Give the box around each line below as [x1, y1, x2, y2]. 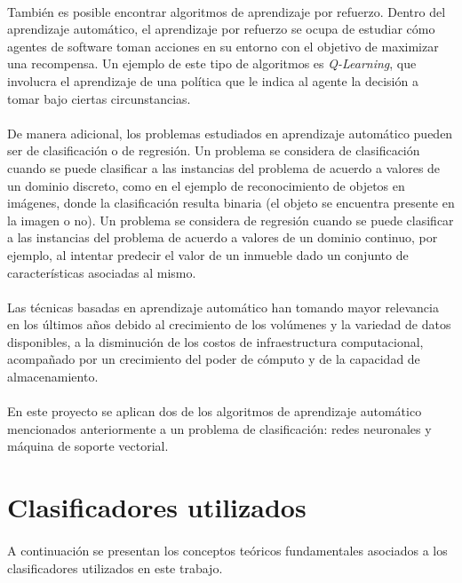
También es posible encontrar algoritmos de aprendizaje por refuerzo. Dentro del [7, 2, 446, 20]
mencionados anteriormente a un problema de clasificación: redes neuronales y [7, 419, 432, 437]
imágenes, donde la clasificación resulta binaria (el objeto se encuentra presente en [7, 193, 455, 212]
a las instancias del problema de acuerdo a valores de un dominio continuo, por [7, 228, 438, 247]
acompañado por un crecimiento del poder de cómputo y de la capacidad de [7, 350, 420, 368]
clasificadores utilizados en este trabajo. [7, 558, 223, 577]
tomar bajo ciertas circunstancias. [7, 89, 191, 107]
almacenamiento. [7, 367, 99, 386]
